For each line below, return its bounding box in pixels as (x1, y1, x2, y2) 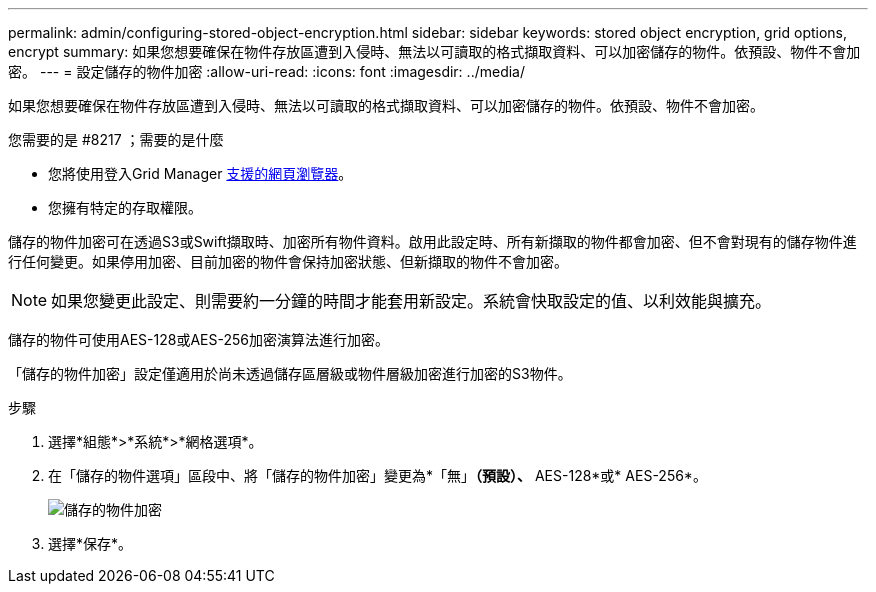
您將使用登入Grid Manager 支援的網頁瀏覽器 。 (48, 165, 353, 182)
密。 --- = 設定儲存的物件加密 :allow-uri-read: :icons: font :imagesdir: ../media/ (8, 63, 526, 80)
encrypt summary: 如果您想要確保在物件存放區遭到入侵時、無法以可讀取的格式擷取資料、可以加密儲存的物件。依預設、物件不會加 (8, 43, 861, 60)
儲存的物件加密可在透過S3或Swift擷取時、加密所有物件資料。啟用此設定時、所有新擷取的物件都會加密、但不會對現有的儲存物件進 (8, 233, 857, 250)
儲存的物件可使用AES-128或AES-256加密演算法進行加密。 (8, 331, 389, 348)
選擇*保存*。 (48, 535, 133, 552)
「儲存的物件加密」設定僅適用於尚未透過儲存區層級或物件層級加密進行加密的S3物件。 (8, 365, 572, 382)
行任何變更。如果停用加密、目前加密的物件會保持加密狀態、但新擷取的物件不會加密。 (8, 253, 568, 270)
